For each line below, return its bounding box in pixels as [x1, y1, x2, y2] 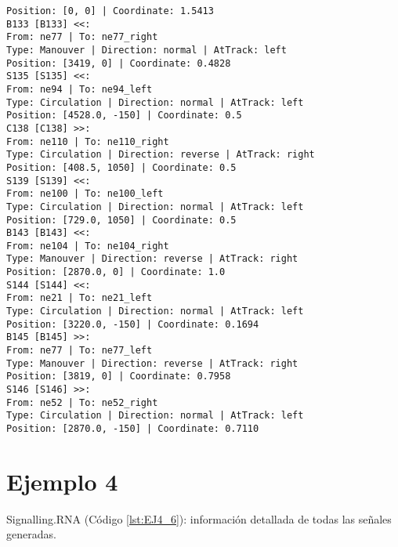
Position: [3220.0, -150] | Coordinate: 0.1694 [6, 318, 259, 330]
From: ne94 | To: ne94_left [6, 83, 153, 95]
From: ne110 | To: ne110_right [6, 136, 169, 147]
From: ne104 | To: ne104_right [6, 240, 169, 252]
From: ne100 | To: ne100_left [6, 188, 164, 200]
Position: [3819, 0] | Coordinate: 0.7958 [6, 371, 231, 382]
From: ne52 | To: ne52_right [6, 397, 158, 408]
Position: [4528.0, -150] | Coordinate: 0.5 [6, 110, 242, 121]
